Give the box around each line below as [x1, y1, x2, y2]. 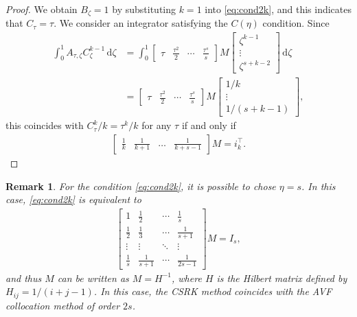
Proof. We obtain [5, 2, 78, 16]
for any [141, 118, 172, 132]
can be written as [57, 270, 129, 285]
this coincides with [5, 118, 84, 132]
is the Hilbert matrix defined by [216, 270, 347, 285]
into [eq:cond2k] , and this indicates [205, 2, 352, 16]
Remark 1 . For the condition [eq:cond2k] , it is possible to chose [5, 178, 276, 193]
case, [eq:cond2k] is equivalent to [5, 192, 141, 207]
